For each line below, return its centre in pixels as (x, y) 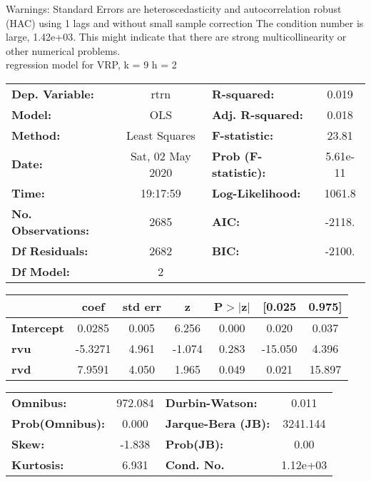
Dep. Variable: (53, 93)
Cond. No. (195, 464)
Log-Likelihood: (256, 193)
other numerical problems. (63, 50)
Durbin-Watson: (211, 402)
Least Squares (161, 135)
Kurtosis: (38, 464)
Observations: (51, 230)
